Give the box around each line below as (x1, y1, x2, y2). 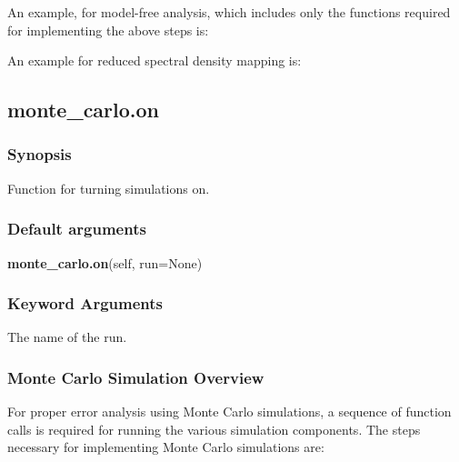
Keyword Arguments (7, 292, 164, 315)
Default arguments (7, 217, 146, 240)
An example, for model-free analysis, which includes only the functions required (7, 3, 451, 21)
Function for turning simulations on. (7, 178, 210, 197)
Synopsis (7, 143, 72, 166)
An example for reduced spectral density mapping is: (7, 51, 302, 70)
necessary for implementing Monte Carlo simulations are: (7, 437, 324, 457)
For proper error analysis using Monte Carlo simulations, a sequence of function (7, 402, 452, 421)
